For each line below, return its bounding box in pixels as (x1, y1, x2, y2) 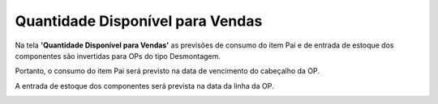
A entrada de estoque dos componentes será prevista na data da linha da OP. (15, 81, 274, 90)
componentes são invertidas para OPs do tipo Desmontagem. (15, 51, 221, 60)
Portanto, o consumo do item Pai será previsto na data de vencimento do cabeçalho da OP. (15, 66, 320, 76)
